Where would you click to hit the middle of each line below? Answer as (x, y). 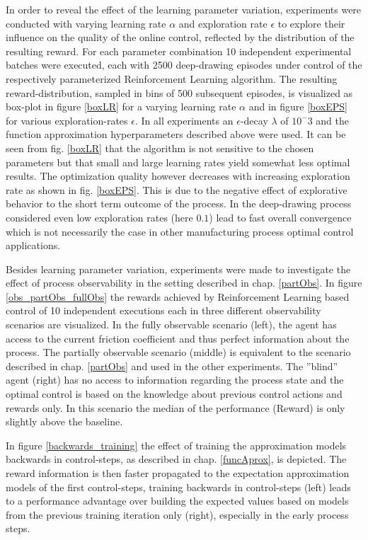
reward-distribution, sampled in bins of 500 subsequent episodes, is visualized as (179, 92)
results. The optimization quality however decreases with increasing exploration (178, 176)
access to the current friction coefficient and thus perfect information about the (178, 338)
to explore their (311, 23)
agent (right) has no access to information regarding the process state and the (175, 380)
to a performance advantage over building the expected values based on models (177, 501)
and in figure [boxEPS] (298, 107)
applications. (33, 245)
